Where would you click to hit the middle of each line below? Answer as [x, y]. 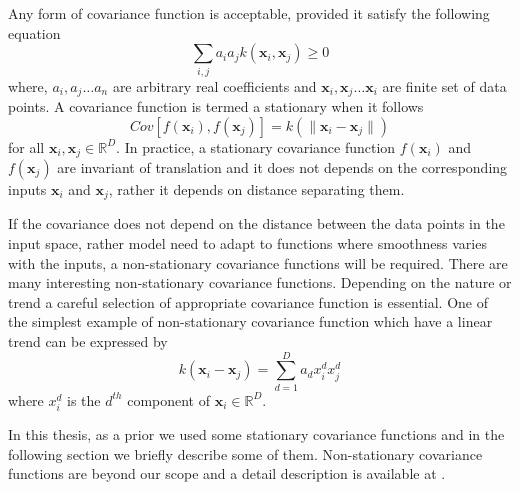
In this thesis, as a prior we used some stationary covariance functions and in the [256, 433]
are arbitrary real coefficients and [214, 85]
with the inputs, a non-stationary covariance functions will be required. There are [258, 262]
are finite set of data [444, 85]
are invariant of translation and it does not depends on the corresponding [282, 167]
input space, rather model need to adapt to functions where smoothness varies [247, 243]
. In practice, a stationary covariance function [256, 146]
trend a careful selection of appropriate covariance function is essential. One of [248, 301]
